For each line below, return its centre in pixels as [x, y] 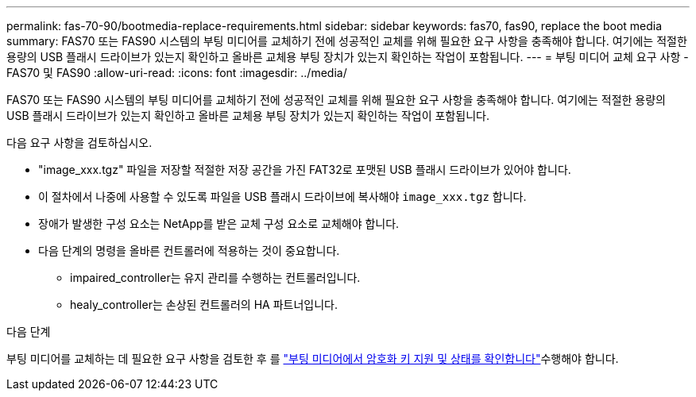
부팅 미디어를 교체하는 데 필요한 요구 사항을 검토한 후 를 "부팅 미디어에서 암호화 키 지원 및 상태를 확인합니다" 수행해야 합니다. [313, 358]
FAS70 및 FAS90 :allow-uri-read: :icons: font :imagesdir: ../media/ [177, 73]
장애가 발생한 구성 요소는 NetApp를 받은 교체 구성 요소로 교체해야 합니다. [219, 224]
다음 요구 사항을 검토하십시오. [79, 143]
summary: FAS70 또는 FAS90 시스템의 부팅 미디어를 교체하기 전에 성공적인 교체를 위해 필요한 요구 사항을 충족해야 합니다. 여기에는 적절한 [347, 41]
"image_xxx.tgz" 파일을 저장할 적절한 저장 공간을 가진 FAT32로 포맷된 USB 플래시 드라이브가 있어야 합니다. [305, 170]
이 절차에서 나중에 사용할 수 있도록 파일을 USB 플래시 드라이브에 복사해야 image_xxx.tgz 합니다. [282, 197]
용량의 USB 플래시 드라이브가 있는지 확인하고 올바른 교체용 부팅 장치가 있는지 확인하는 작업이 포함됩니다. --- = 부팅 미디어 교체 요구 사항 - [348, 57]
